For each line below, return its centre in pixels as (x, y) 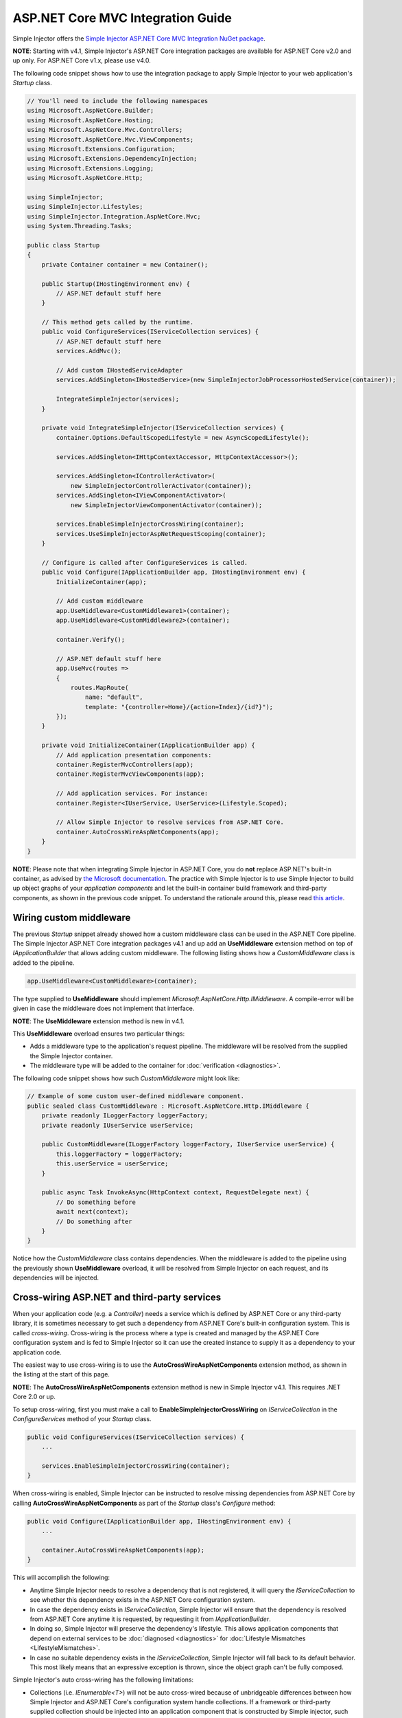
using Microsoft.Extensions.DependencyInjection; (112, 159)
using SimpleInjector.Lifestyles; (85, 207)
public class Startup (63, 245)
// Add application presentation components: (134, 755)
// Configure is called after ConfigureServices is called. (145, 562)
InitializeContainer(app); (101, 582)
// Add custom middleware (99, 601)
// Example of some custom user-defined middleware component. (136, 1096)
